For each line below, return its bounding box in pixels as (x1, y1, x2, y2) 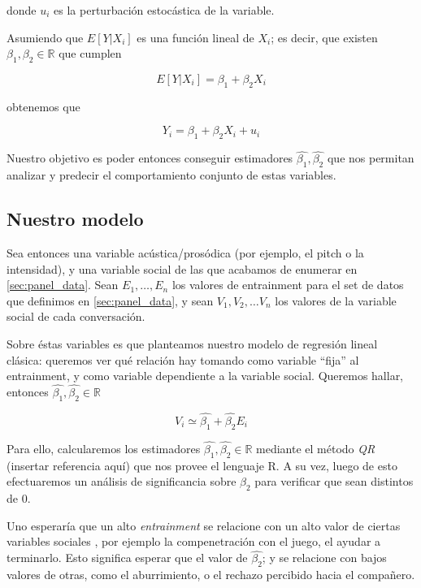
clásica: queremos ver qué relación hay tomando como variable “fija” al (7, 351, 359, 368)
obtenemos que (7, 97, 80, 115)
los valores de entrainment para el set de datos (171, 276, 404, 293)
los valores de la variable (275, 292, 397, 309)
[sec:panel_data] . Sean (7, 276, 119, 293)
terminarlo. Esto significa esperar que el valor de (7, 549, 248, 566)
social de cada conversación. (7, 308, 145, 325)
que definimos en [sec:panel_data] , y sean (7, 292, 214, 309)
